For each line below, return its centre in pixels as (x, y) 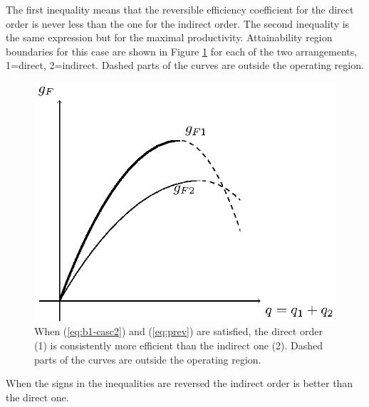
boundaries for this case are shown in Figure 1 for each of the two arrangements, (182, 51)
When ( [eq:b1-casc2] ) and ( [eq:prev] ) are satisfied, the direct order (178, 331)
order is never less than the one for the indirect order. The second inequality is (178, 23)
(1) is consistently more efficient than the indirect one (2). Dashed (178, 345)
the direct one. (37, 397)
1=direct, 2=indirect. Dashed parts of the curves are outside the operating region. (185, 65)
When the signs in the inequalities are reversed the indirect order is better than (180, 383)
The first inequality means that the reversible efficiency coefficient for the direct (180, 9)
